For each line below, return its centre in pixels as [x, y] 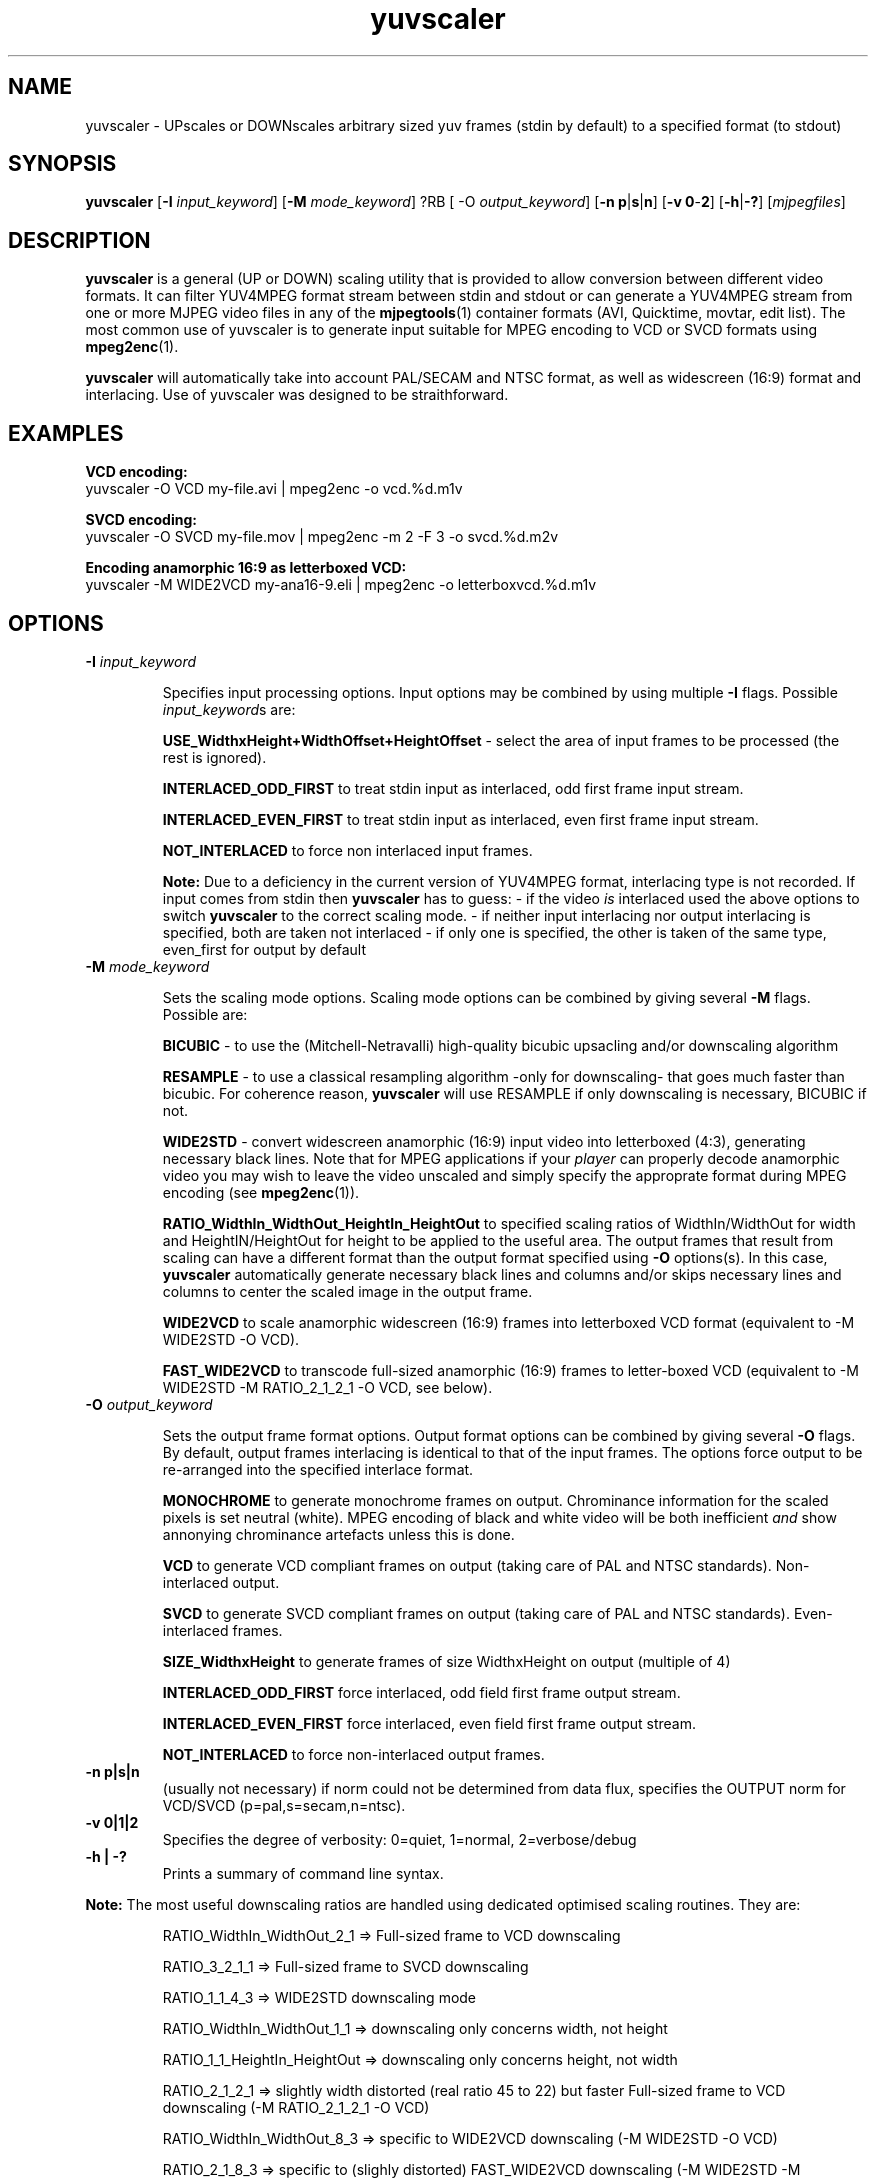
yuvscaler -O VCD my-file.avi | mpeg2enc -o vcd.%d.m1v [274, 489]
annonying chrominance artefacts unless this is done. [338, 1534]
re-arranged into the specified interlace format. [318, 1469]
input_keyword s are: [229, 709]
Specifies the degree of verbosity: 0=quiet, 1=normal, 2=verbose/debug [399, 1839]
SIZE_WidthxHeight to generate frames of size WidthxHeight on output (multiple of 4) [446, 1661]
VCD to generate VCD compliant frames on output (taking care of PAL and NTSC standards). [467, 1565]
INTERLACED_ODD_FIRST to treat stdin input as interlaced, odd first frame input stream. [453, 788]
